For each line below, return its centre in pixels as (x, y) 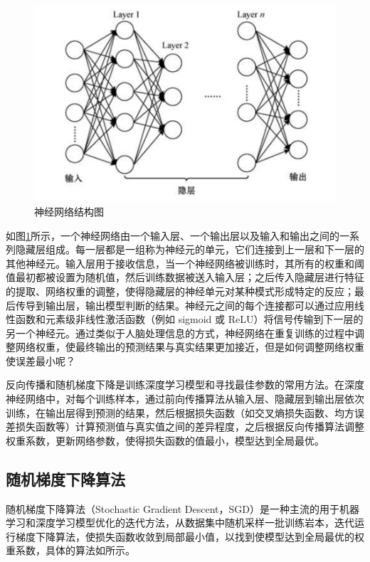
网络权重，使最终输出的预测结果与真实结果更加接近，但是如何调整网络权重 (190, 347)
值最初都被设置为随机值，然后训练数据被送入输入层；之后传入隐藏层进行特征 (185, 277)
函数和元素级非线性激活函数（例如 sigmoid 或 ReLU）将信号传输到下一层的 (189, 319)
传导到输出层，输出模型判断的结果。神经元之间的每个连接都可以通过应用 (185, 305)
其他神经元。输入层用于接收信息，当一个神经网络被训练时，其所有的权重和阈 (185, 263)
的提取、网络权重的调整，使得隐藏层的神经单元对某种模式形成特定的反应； (180, 291)
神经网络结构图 (69, 211)
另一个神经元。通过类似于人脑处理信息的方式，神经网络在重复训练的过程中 (180, 333)
